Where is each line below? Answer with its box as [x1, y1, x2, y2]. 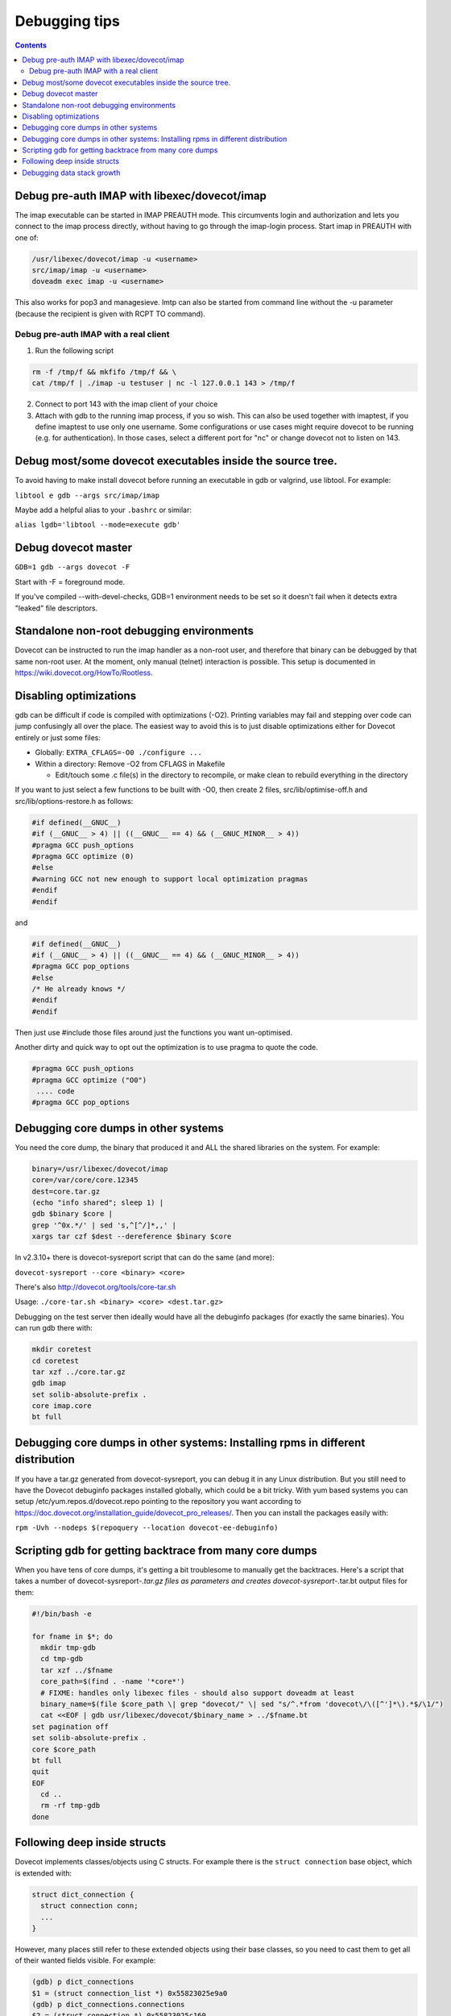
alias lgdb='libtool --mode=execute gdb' [14, 520, 181, 530]
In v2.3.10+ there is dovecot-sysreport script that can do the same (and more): [14, 1252, 275, 1262]
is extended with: [14, 1868, 72, 1878]
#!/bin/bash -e [31, 1609, 92, 1618]
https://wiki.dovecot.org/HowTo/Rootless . [14, 668, 153, 677]
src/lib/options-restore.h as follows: [14, 796, 134, 806]
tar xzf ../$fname [40, 1665, 113, 1675]
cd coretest [31, 1356, 80, 1365]
